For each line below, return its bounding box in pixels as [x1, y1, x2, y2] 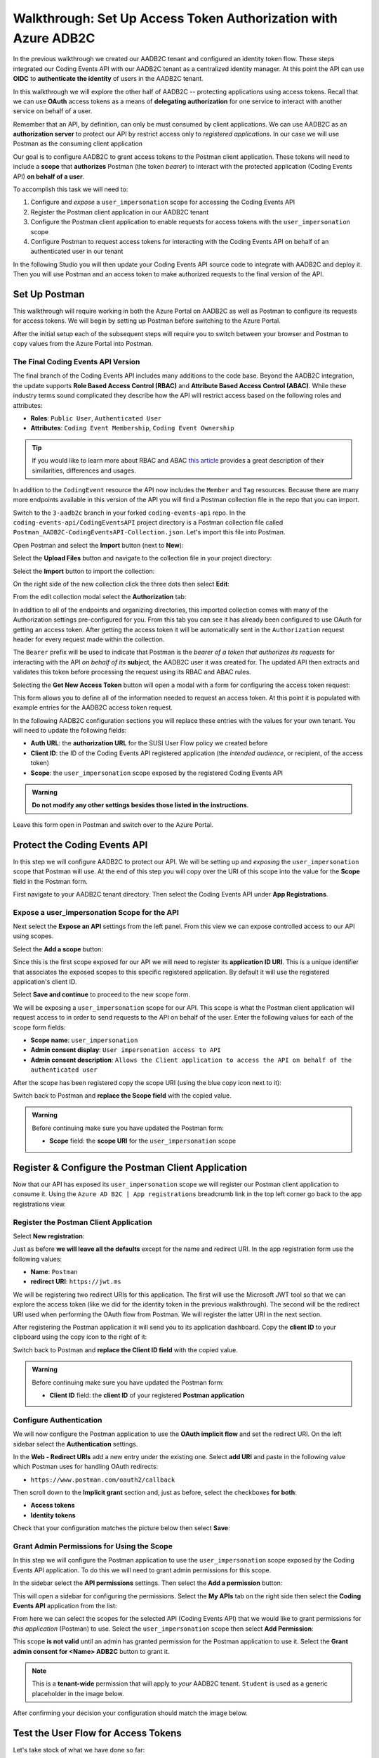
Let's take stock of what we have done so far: [13, 1745, 145, 1754]
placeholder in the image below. [32, 1689, 124, 1698]
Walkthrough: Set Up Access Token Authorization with [13, 11, 338, 26]
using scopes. [13, 932, 54, 940]
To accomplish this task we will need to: [13, 185, 128, 193]
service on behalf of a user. [13, 107, 93, 115]
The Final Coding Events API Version [13, 357, 140, 366]
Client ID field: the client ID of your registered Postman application [49, 1391, 245, 1399]
